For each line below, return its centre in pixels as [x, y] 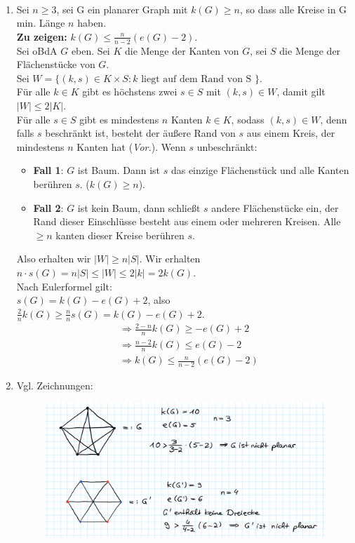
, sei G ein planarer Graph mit [122, 9]
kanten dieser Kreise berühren [120, 235]
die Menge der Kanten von [182, 50]
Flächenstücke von [56, 64]
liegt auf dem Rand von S [196, 79]
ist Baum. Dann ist [119, 170]
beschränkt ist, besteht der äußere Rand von [140, 133]
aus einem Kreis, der [291, 133]
